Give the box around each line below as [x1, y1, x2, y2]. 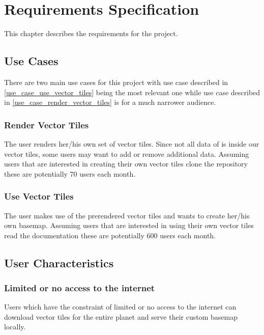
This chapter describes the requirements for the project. [4, 28, 178, 39]
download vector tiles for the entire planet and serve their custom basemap [4, 311, 238, 322]
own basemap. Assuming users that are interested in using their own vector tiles [4, 220, 254, 231]
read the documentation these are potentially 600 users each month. [4, 230, 216, 240]
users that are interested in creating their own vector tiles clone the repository [4, 158, 248, 169]
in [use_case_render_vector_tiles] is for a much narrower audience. [4, 97, 216, 107]
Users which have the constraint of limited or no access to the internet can [4, 301, 237, 312]
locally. [4, 321, 26, 332]
